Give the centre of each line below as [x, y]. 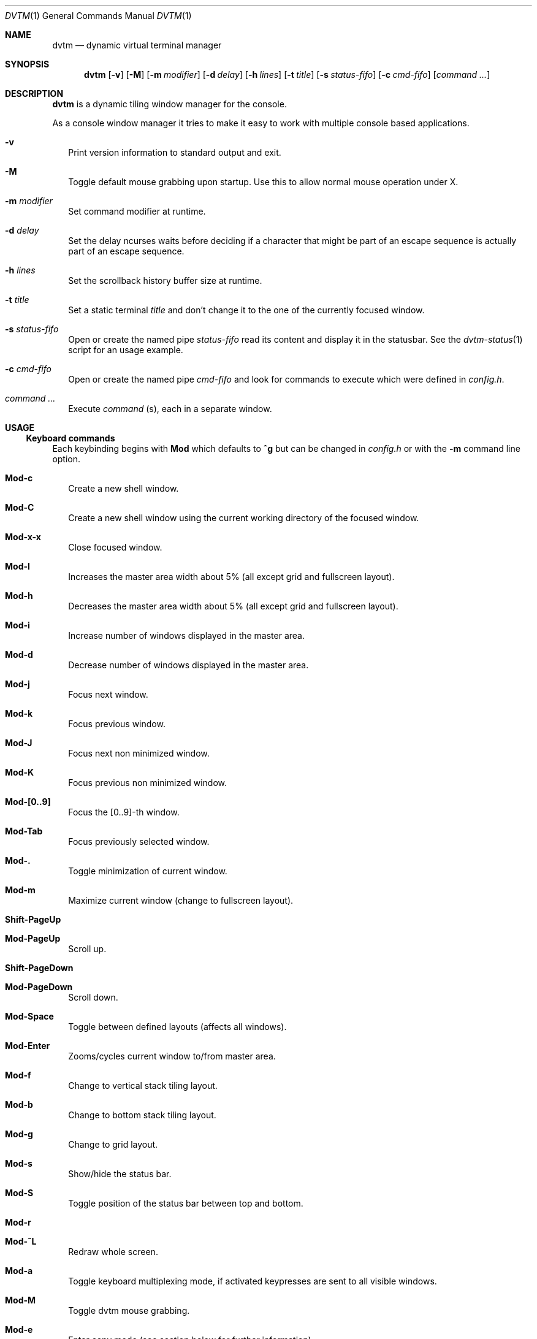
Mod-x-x [23, 537]
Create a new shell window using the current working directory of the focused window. [244, 518]
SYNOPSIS [27, 64]
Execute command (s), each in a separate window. [170, 409]
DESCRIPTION [34, 93]
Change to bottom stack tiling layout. [142, 1115]
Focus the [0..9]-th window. [124, 812]
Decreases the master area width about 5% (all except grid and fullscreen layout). [233, 606]
